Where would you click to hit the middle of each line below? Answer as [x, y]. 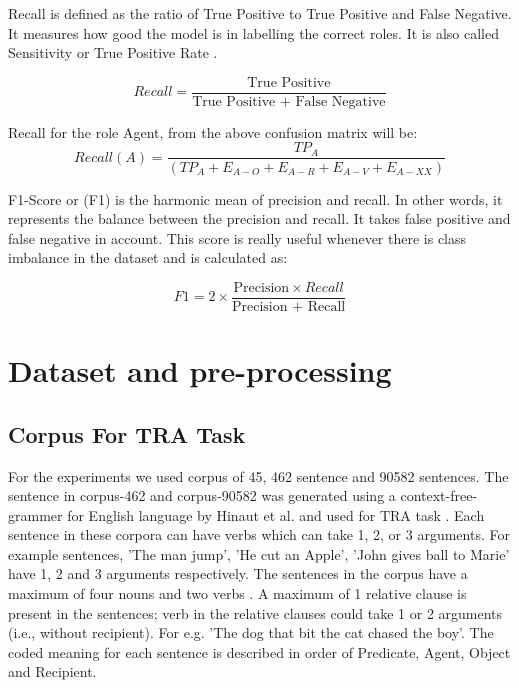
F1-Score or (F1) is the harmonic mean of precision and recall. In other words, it [255, 198]
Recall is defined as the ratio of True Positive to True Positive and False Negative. [260, 13]
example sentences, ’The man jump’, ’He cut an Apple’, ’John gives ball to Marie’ [259, 553]
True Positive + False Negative [289, 101]
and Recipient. [52, 671]
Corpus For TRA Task [127, 433]
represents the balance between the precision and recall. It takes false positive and [259, 218]
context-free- [439, 495]
